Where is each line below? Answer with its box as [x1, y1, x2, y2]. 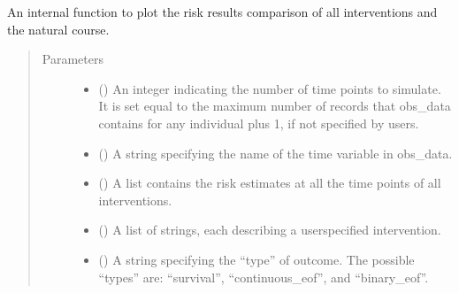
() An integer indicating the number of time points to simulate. [98, 79, 441, 97]
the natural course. [7, 19, 110, 38]
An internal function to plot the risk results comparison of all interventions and [7, 3, 438, 20]
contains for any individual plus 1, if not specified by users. [98, 113, 419, 132]
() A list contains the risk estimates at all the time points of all [98, 173, 441, 192]
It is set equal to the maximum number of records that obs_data [98, 96, 451, 115]
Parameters [42, 50, 103, 68]
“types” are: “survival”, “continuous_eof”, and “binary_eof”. [98, 267, 429, 286]
